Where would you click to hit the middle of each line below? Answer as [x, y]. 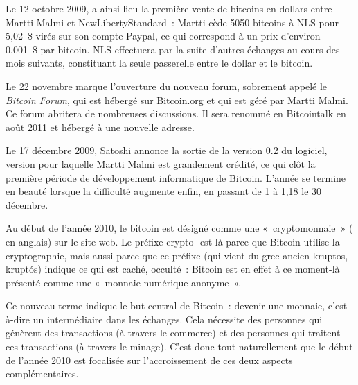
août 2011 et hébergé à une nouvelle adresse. [100, 127]
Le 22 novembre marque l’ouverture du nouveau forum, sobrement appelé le [167, 86]
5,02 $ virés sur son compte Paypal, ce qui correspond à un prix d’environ [163, 36]
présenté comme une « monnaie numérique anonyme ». [124, 282]
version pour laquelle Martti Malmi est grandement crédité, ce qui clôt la [161, 163]
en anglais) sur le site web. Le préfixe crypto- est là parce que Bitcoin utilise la [173, 241]
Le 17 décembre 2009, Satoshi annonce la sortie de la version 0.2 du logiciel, [167, 150]
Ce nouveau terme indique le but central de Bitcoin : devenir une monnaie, [165, 306]
